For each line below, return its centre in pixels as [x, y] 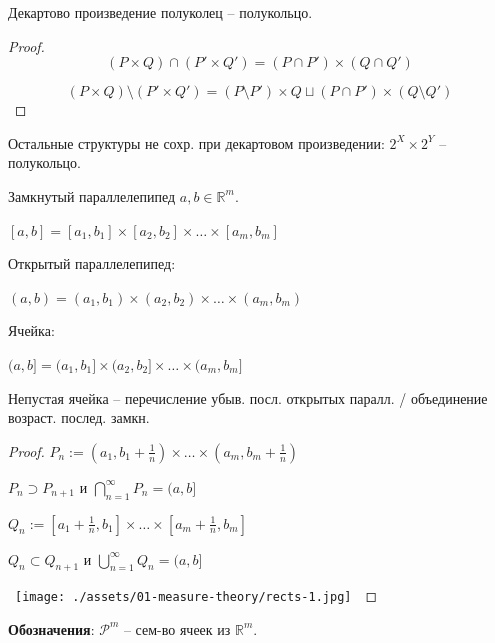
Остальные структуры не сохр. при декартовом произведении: [196, 142]
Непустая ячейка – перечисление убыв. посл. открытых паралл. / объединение [248, 397]
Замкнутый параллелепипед [92, 195]
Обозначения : [51, 628]
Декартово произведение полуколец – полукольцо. [160, 12]
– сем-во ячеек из [177, 628]
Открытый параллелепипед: [92, 263]
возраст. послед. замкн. [79, 417]
